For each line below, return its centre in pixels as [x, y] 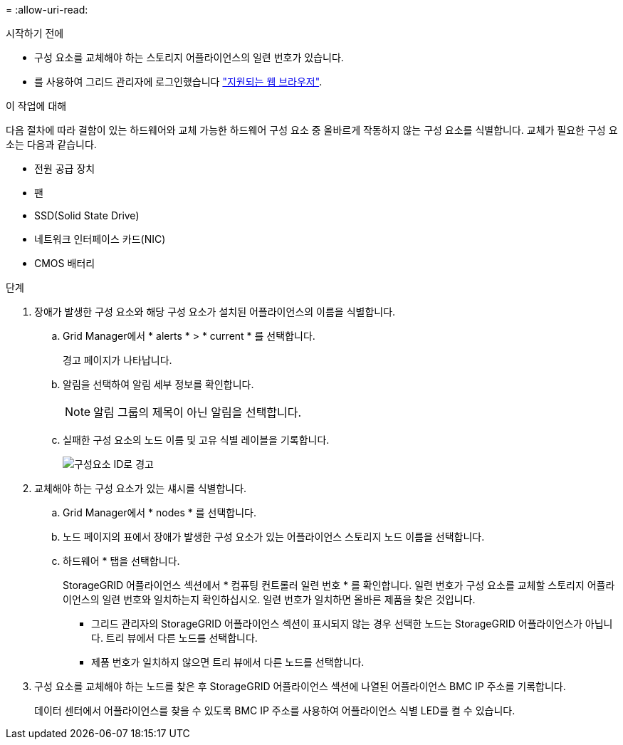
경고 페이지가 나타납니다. [117, 360]
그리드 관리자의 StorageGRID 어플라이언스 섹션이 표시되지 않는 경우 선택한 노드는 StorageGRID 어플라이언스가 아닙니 [352, 624]
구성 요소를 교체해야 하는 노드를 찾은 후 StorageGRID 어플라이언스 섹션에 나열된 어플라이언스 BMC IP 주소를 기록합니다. [300, 686]
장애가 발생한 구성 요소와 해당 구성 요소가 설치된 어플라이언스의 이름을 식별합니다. [215, 312]
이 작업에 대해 [36, 106]
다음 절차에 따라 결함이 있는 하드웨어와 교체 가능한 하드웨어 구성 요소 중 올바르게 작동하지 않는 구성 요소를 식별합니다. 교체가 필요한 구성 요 [312, 130]
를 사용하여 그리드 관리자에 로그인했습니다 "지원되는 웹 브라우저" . [178, 82]
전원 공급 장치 [65, 168]
